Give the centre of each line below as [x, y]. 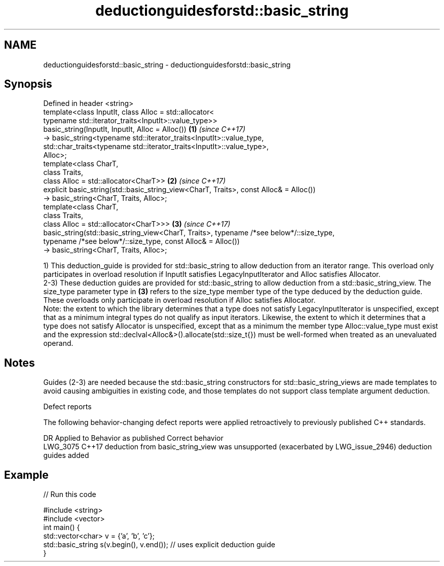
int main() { [62, 527]
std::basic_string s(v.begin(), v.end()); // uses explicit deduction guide [159, 545]
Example [26, 475]
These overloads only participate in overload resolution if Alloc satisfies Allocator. [179, 300]
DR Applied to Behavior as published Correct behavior [133, 438]
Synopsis [28, 84]
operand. [58, 343]
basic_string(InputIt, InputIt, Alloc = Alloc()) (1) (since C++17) [144, 129]
